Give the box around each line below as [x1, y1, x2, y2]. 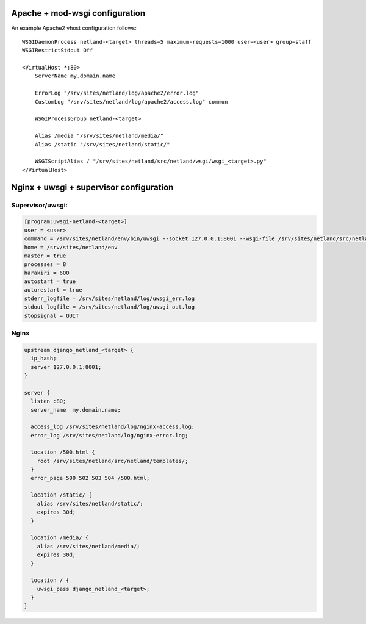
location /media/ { [30, 534, 89, 541]
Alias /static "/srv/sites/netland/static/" [34, 141, 170, 148]
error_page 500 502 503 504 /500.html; [30, 475, 150, 481]
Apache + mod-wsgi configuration [11, 8, 146, 18]
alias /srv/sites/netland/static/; [37, 500, 143, 507]
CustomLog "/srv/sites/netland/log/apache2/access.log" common [34, 98, 228, 105]
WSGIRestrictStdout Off [22, 47, 93, 54]
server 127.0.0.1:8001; [30, 364, 102, 370]
